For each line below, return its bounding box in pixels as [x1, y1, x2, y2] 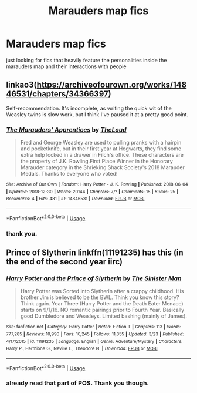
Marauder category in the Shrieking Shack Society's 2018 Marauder [20, 164, 185, 171]
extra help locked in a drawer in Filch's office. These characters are [20, 152, 184, 159]
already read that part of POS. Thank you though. [6, 379, 150, 387]
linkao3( [6, 80, 37, 90]
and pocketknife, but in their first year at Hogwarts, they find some [20, 145, 182, 152]
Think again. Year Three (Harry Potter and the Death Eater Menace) [20, 300, 184, 307]
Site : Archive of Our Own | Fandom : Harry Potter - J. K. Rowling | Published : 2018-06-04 [6, 182, 189, 187]
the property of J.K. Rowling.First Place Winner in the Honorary [20, 157, 173, 165]
